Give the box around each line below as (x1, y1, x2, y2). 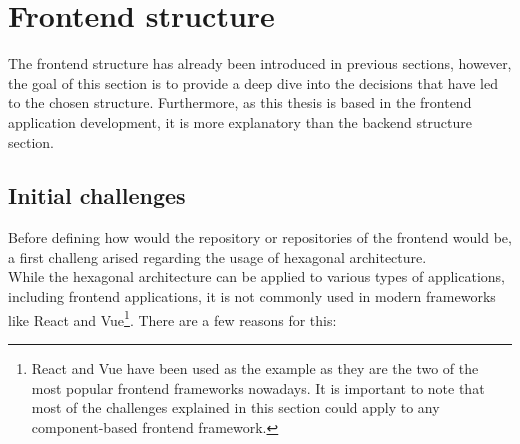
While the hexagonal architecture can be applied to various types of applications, (8, 266, 505, 287)
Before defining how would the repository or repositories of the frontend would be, (8, 227, 512, 248)
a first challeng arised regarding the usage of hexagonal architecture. (8, 246, 427, 267)
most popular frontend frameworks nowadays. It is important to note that (31, 377, 485, 398)
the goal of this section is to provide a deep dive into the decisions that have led (8, 72, 498, 93)
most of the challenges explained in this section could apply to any (31, 397, 440, 418)
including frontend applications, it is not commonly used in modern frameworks (8, 286, 496, 307)
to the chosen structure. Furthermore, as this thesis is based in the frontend (8, 92, 472, 113)
